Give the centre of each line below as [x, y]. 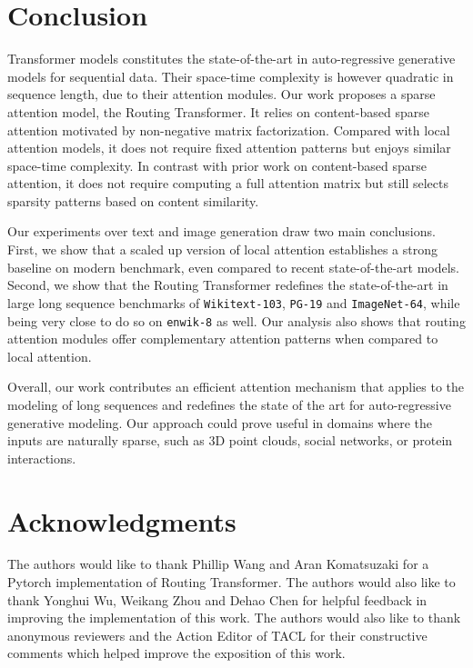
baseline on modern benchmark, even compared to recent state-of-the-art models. [233, 267]
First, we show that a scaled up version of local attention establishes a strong [223, 249]
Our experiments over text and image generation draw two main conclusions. [221, 231]
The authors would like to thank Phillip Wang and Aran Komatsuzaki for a [218, 564]
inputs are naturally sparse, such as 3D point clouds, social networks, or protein [230, 440]
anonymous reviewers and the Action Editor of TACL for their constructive [217, 635]
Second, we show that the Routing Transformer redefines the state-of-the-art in [228, 285]
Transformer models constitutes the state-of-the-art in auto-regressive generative [231, 59]
